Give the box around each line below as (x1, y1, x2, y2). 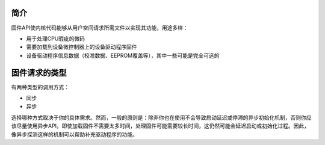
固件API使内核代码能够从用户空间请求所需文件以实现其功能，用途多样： (11, 24, 189, 31)
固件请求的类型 (11, 67, 67, 78)
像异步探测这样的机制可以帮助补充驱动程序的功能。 (11, 131, 138, 138)
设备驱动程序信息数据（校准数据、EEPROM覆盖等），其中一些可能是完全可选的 (26, 52, 220, 59)
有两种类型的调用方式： (11, 83, 69, 90)
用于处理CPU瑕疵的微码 (26, 35, 85, 42)
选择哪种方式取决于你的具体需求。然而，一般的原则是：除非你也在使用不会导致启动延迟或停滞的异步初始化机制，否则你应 (11, 114, 312, 121)
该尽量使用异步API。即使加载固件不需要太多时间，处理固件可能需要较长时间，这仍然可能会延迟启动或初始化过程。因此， (11, 122, 310, 129)
